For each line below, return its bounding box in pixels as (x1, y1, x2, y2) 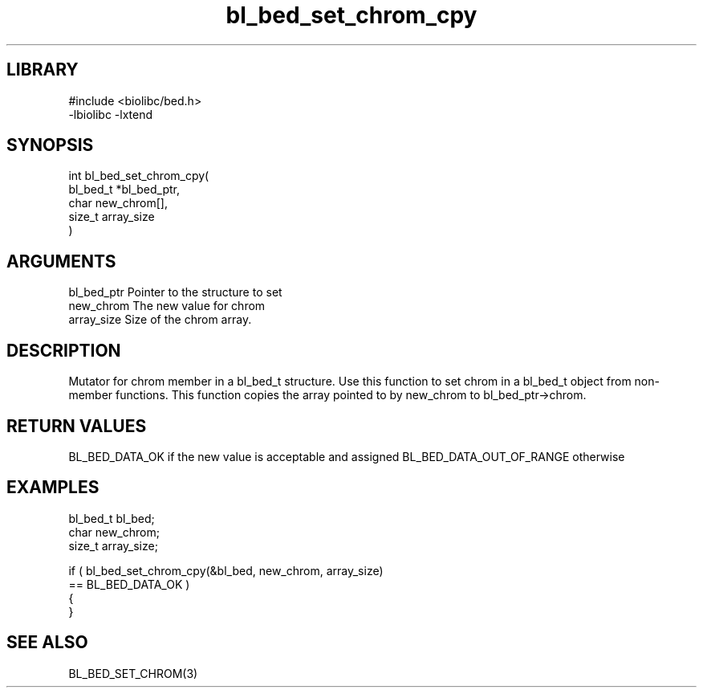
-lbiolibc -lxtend (68, 107, 153, 121)
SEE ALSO (6, 632, 88, 653)
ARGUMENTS (6, 251, 116, 271)
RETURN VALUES (6, 415, 147, 436)
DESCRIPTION (6, 340, 121, 361)
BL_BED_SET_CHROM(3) (68, 666, 198, 680)
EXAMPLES (6, 477, 100, 498)
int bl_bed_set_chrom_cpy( (68, 169, 209, 183)
